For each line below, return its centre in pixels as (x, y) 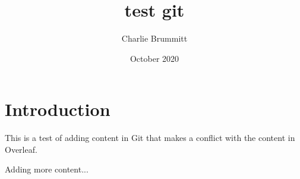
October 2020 (154, 58)
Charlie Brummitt (154, 38)
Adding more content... (47, 169)
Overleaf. (21, 149)
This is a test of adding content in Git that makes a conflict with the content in (150, 138)
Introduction (58, 109)
